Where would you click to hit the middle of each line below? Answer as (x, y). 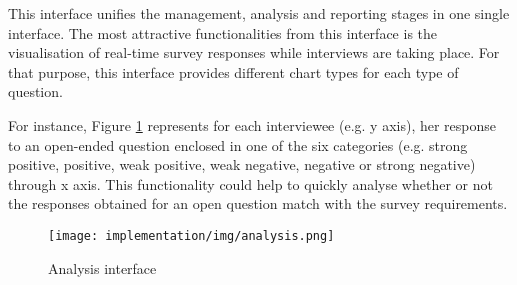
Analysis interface (102, 267)
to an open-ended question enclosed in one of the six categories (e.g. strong (238, 144)
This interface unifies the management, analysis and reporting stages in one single (259, 13)
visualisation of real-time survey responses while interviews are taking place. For (254, 52)
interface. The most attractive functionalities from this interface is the (223, 32)
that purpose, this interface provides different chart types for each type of (233, 71)
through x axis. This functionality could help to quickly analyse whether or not (250, 183)
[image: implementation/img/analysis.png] (191, 235)
